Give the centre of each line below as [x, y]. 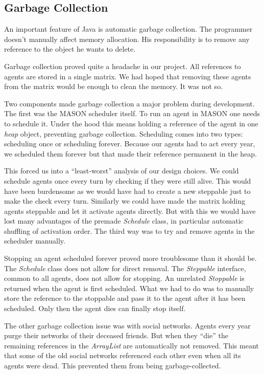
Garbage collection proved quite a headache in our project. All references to [123, 66]
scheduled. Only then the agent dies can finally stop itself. [95, 308]
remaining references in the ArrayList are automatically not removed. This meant [131, 345]
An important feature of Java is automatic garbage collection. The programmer [128, 29]
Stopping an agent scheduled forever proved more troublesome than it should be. [130, 258]
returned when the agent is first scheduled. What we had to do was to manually [129, 288]
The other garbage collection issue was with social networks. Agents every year [127, 325]
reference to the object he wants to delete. [70, 49]
